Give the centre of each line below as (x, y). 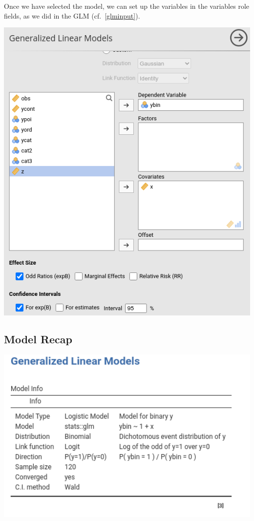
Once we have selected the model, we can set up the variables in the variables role (127, 6)
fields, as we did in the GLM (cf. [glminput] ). (72, 15)
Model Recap (38, 339)
